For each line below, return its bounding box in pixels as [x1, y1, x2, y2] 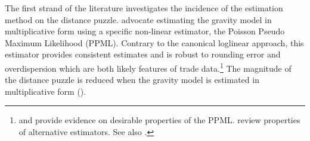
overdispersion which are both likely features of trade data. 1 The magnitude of [5, 60, 292, 74]
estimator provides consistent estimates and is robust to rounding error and [5, 48, 281, 60]
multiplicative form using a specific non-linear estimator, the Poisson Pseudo [5, 25, 285, 37]
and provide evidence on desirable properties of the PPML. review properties [18, 114, 300, 126]
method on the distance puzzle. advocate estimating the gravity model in [5, 13, 272, 25]
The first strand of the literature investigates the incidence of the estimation [5, 2, 283, 14]
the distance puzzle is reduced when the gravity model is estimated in [5, 73, 259, 86]
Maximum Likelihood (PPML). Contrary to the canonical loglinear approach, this [5, 36, 304, 49]
